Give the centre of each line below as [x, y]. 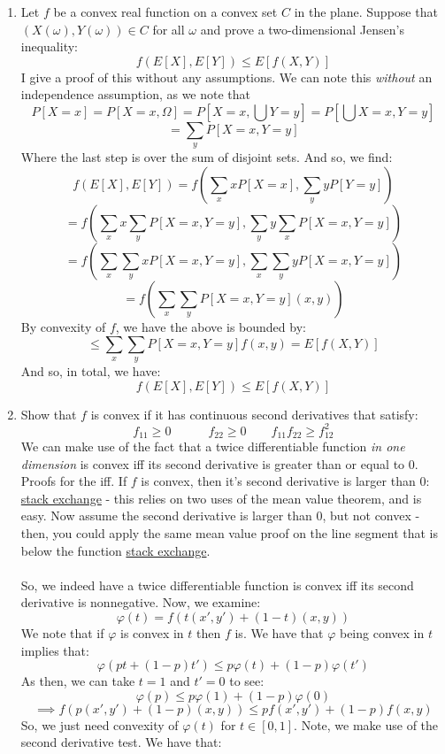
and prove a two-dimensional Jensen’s [302, 29]
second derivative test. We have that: [121, 742]
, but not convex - [371, 515]
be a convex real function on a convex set [165, 12]
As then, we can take [78, 681]
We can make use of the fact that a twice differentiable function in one [213, 446]
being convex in [382, 633]
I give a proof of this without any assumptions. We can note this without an [226, 77]
